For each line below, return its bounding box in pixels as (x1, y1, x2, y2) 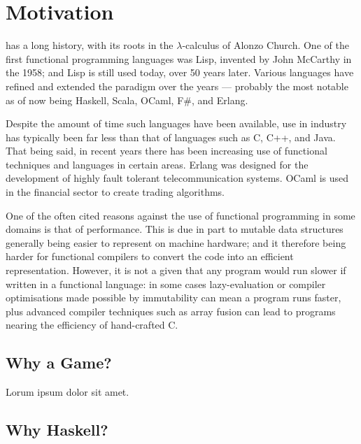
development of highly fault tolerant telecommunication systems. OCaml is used (6, 171, 349, 185)
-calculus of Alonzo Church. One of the (182, 38, 349, 52)
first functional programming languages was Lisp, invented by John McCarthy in (6, 51, 352, 66)
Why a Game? (6, 352, 112, 373)
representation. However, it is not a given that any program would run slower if (6, 263, 346, 278)
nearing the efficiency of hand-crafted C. (6, 317, 178, 332)
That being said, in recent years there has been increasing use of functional (6, 143, 327, 158)
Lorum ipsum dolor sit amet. (6, 385, 129, 399)
